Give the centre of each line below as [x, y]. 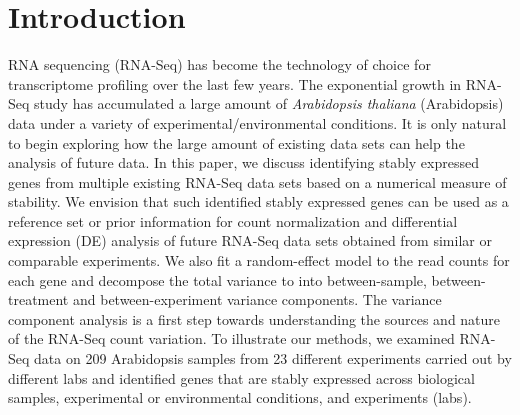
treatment [38, 299]
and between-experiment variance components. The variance [257, 299]
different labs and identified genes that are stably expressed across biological [241, 377]
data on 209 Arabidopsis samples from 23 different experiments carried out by [273, 358]
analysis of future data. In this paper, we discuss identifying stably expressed [244, 162]
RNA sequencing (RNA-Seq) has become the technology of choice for [219, 64]
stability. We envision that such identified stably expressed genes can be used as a [258, 201]
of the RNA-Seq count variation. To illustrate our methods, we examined [231, 338]
